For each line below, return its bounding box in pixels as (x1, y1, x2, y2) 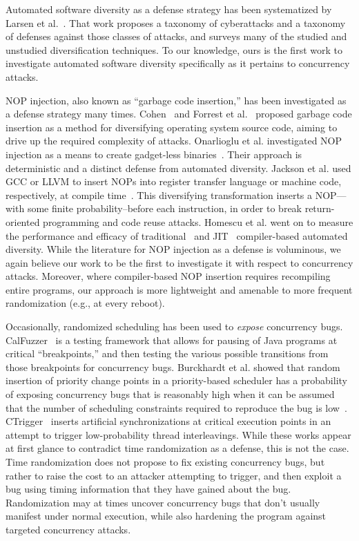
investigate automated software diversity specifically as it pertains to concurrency (6, 56, 350, 70)
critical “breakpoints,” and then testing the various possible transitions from (6, 346, 329, 361)
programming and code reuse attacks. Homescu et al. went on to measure (43, 214, 353, 229)
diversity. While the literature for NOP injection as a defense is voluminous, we (6, 242, 341, 256)
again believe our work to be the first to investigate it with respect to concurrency (6, 255, 353, 269)
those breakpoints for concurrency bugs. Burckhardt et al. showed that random (6, 359, 340, 374)
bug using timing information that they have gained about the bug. (6, 482, 291, 496)
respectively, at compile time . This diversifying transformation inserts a (6, 187, 313, 202)
